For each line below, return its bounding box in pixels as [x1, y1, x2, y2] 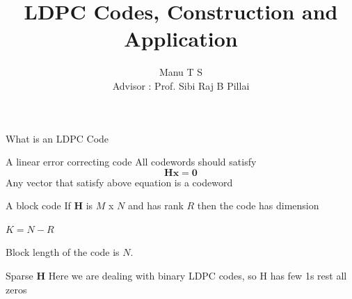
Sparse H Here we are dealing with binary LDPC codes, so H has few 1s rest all [6, 268, 347, 283]
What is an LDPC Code [6, 131, 109, 145]
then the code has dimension [197, 198, 319, 213]
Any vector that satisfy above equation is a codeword [6, 175, 233, 189]
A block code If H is [6, 198, 93, 213]
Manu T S [159, 65, 203, 79]
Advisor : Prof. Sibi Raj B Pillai [112, 78, 250, 92]
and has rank [127, 198, 184, 213]
